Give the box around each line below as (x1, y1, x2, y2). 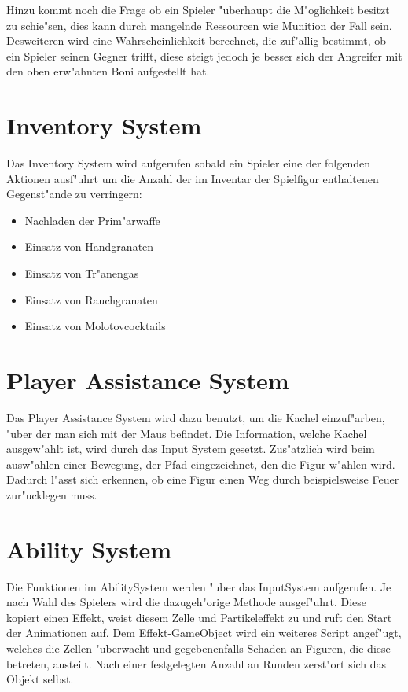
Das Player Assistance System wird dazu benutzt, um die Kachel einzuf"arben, (6, 409, 385, 425)
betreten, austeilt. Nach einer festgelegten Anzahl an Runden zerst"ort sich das (6, 655, 387, 672)
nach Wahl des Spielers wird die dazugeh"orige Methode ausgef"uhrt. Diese (6, 594, 366, 610)
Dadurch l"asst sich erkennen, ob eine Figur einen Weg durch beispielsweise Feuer (6, 471, 399, 488)
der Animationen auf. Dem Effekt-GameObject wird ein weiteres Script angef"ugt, (6, 624, 402, 641)
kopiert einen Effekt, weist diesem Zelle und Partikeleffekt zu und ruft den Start (6, 609, 392, 625)
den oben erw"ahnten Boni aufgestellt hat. (6, 63, 210, 79)
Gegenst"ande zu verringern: (6, 186, 142, 202)
